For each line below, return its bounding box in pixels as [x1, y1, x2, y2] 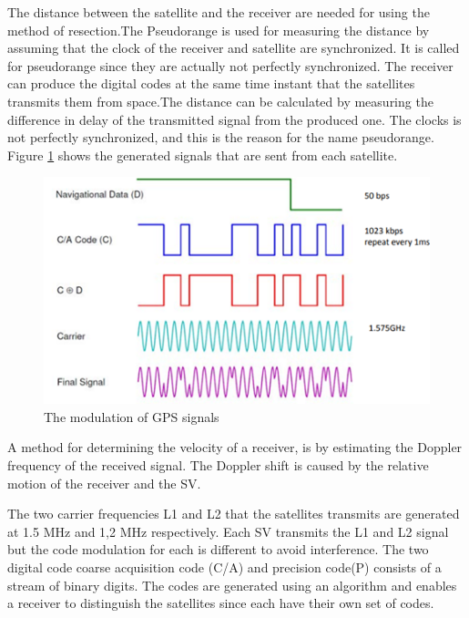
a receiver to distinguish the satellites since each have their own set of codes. [7, 593, 434, 613]
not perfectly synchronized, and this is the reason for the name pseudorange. [7, 128, 434, 147]
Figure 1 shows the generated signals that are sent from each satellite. [7, 145, 398, 164]
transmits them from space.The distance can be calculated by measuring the [7, 91, 433, 110]
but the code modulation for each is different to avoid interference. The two [7, 540, 429, 559]
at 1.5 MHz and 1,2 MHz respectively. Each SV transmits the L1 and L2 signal [7, 521, 449, 541]
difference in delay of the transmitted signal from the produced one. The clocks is [7, 109, 462, 129]
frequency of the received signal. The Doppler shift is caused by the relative [7, 456, 429, 474]
